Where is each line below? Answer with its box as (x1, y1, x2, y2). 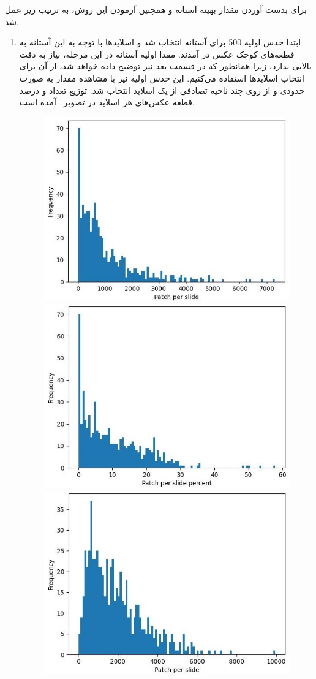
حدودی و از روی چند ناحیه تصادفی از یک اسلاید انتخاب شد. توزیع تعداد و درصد (19, 83, 305, 96)
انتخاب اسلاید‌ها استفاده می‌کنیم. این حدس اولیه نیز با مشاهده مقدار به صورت (19, 71, 304, 84)
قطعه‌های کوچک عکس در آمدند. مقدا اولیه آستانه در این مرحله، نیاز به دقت (19, 47, 295, 60)
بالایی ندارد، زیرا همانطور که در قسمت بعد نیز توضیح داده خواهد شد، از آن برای (19, 59, 312, 72)
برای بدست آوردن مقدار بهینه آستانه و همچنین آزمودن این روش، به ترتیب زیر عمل (5, 3, 307, 15)
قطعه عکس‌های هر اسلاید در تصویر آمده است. (19, 96, 195, 108)
